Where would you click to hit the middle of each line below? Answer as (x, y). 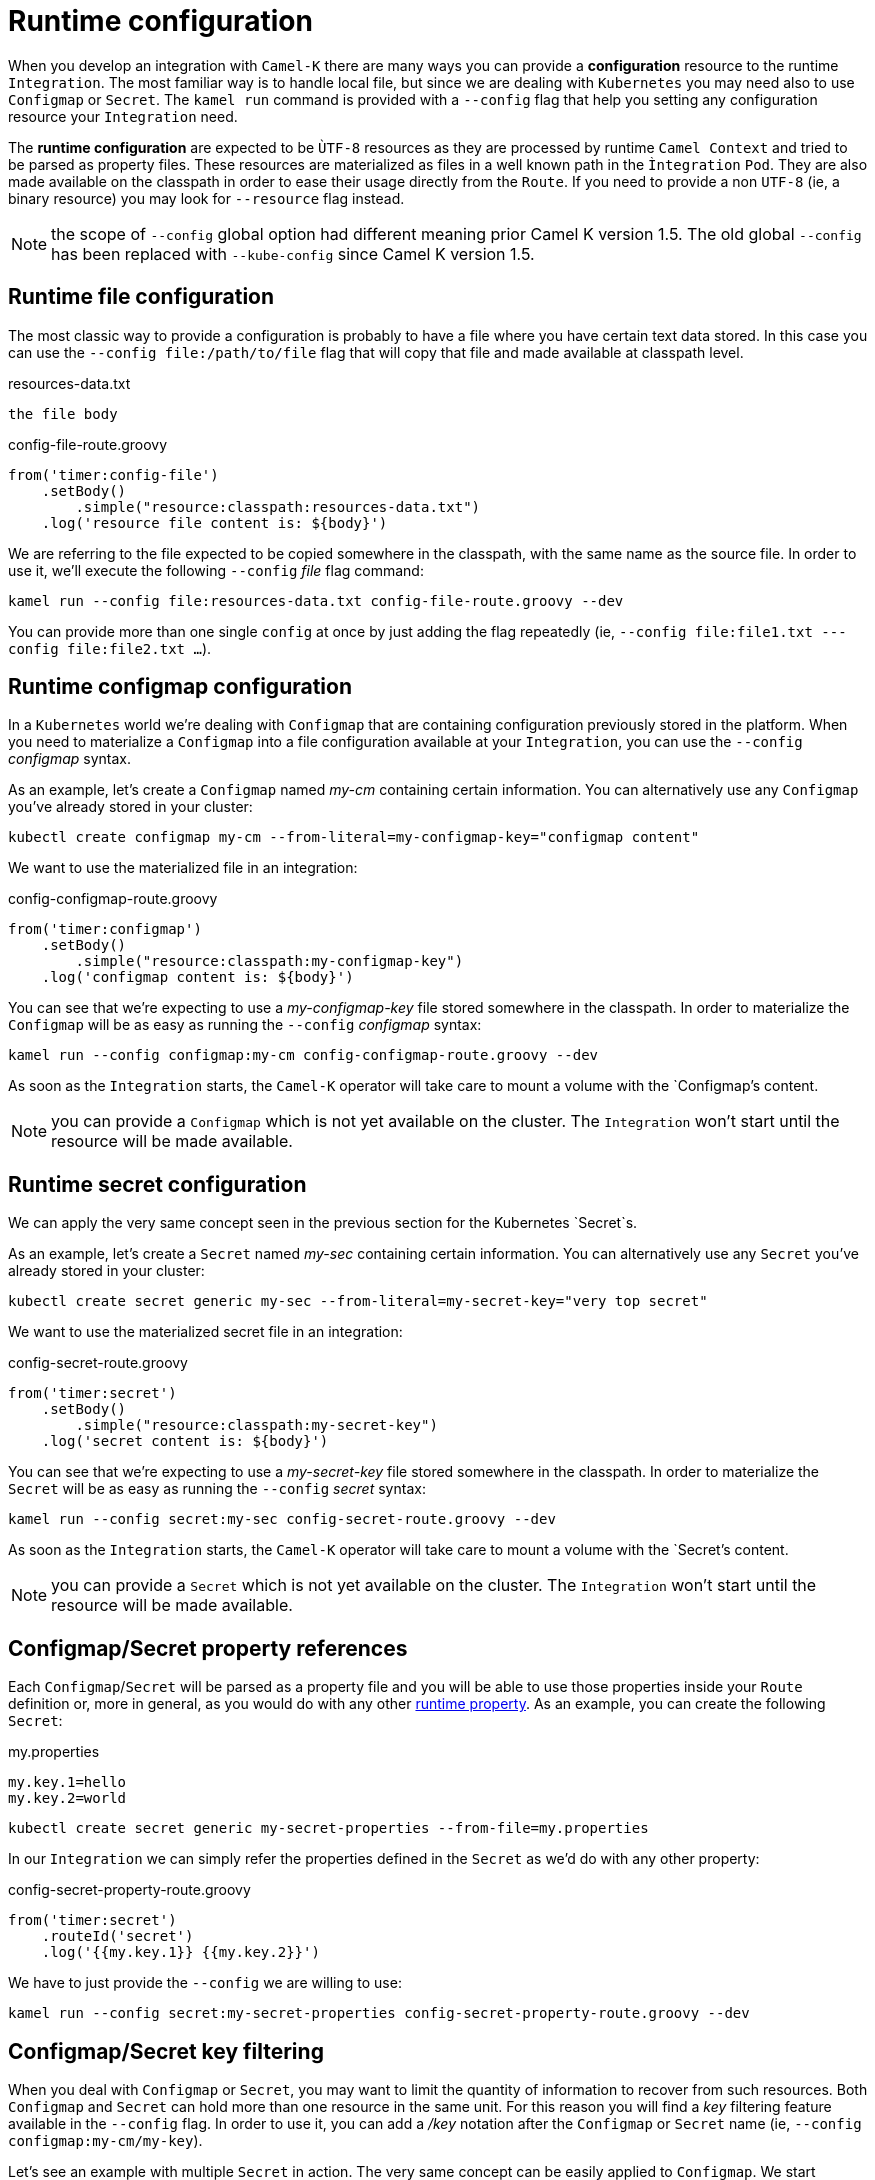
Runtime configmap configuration (180, 687)
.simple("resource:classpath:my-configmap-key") (269, 961)
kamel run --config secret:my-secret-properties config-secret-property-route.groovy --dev (379, 2013)
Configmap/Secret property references (208, 1648)
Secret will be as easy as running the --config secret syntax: (217, 1489)
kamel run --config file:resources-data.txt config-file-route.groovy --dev (316, 600)
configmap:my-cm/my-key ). (105, 2140)
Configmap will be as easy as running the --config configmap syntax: (245, 1025)
